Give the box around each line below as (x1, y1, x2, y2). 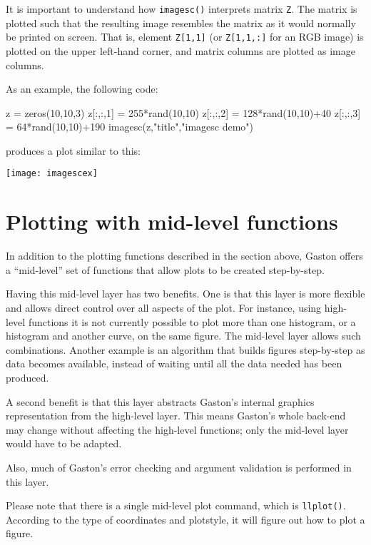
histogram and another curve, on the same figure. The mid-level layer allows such (6, 328, 361, 343)
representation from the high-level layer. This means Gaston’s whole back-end (6, 408, 346, 423)
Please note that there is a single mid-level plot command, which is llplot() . (6, 498, 346, 513)
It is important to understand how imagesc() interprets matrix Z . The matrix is (6, 1, 357, 16)
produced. (6, 370, 49, 384)
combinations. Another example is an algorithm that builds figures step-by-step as (6, 342, 365, 357)
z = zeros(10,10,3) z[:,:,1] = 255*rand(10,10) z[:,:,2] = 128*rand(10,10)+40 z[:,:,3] (6, 105, 361, 120)
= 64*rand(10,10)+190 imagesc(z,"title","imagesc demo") (6, 119, 254, 134)
